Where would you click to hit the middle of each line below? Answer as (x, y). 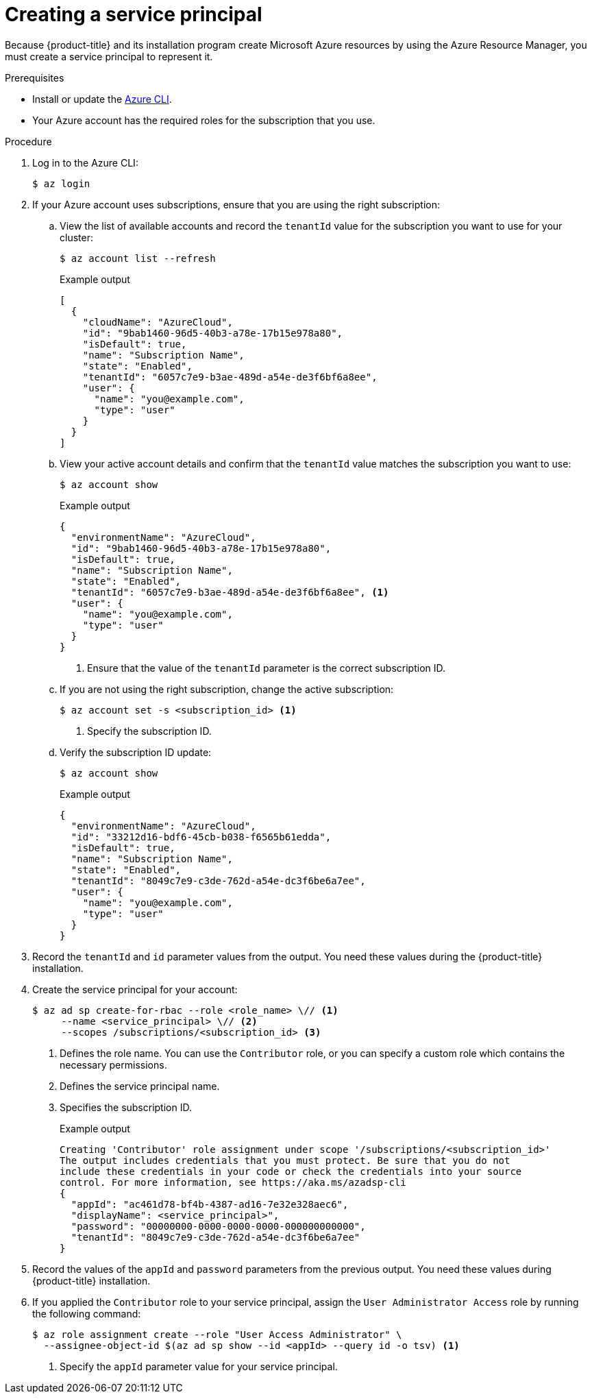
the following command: (87, 1313)
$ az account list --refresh (138, 258)
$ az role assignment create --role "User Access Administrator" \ (217, 1334)
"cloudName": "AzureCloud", (158, 322)
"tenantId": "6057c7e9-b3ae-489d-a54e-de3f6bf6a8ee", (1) (230, 592)
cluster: (76, 237)
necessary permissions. (113, 1065)
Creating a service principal (134, 14)
